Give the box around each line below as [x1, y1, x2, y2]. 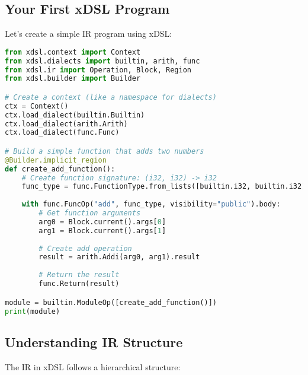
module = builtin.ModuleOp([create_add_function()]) [5, 298, 217, 307]
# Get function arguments [38, 209, 141, 218]
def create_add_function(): [5, 164, 115, 173]
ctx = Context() [5, 101, 69, 110]
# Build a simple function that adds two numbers [5, 147, 204, 155]
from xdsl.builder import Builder [5, 74, 141, 83]
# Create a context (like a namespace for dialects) [5, 93, 217, 101]
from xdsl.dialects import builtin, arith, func [5, 56, 200, 65]
